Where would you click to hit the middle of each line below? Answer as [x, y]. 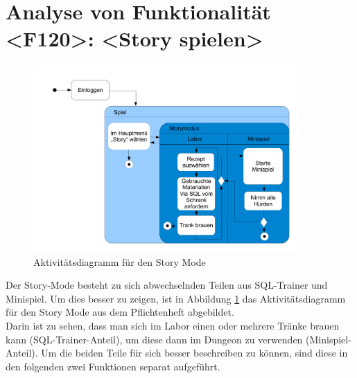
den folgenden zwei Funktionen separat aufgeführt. [113, 366]
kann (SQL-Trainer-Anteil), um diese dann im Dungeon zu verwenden [154, 339]
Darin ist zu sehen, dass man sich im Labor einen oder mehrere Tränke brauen [173, 325]
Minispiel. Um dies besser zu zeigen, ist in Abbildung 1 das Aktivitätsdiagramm [176, 298]
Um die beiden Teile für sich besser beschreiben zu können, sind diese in [194, 353]
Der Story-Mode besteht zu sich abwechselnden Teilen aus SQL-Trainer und [167, 285]
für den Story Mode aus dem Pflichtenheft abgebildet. [120, 312]
